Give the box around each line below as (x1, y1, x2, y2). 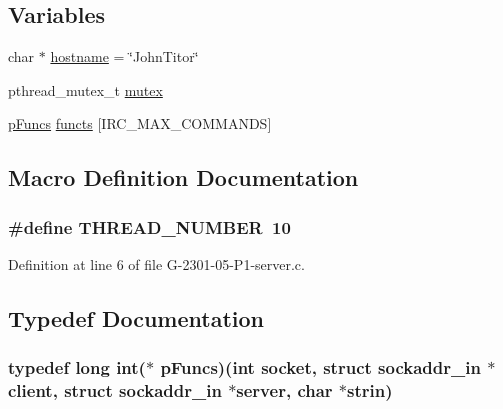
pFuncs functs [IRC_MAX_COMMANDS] (8, 113, 272, 134)
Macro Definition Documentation (8, 162, 359, 193)
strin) (347, 378, 393, 403)
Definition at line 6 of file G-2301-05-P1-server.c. (8, 253, 305, 274)
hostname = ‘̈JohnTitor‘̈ (50, 46, 199, 67)
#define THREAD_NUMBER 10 (8, 214, 291, 239)
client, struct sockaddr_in (8, 378, 222, 403)
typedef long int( (8, 355, 146, 380)
